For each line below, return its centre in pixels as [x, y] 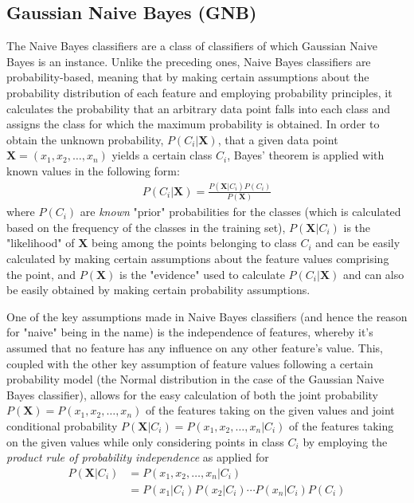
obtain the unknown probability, [85, 139]
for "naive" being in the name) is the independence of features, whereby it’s [190, 332]
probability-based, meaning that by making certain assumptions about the [188, 77]
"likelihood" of [41, 243]
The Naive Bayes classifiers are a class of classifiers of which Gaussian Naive [192, 46]
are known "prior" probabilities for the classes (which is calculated [240, 212]
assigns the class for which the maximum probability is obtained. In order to [193, 124]
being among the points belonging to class [194, 243]
